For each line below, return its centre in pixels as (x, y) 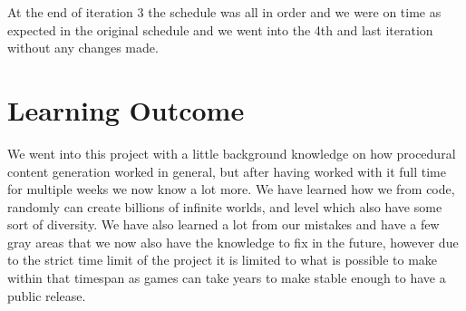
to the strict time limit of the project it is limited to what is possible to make (223, 260)
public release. (47, 295)
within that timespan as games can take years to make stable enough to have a (227, 278)
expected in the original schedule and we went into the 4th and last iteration (220, 29)
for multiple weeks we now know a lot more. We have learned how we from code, (231, 189)
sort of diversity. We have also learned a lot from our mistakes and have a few (223, 224)
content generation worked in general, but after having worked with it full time (227, 171)
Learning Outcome (126, 109)
